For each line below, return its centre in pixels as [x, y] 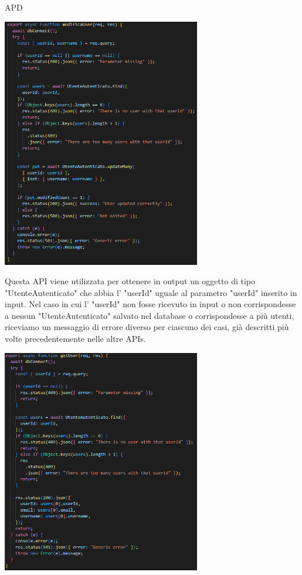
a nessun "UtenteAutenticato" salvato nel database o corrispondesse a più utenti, [150, 315]
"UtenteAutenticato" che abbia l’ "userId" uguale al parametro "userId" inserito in [151, 292]
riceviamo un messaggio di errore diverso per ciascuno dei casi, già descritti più [147, 327]
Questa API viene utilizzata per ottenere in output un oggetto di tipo [130, 281]
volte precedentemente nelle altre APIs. [75, 339]
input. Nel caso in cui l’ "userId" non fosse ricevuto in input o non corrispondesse [150, 304]
